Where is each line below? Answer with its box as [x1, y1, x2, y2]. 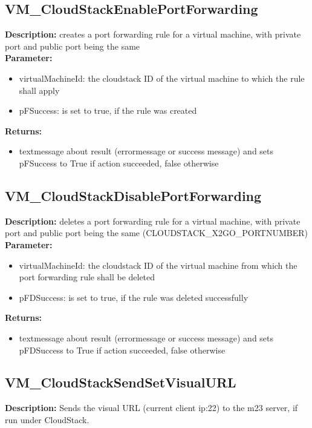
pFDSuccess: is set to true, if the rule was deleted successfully [19, 291, 249, 303]
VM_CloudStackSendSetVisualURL [5, 373, 236, 392]
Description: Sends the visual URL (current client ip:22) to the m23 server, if [5, 401, 298, 414]
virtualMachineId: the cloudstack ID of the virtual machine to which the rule [19, 71, 305, 84]
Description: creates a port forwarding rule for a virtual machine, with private [5, 28, 301, 41]
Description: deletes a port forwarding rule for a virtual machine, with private [5, 214, 301, 227]
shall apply [19, 84, 60, 96]
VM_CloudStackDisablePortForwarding [5, 186, 262, 205]
